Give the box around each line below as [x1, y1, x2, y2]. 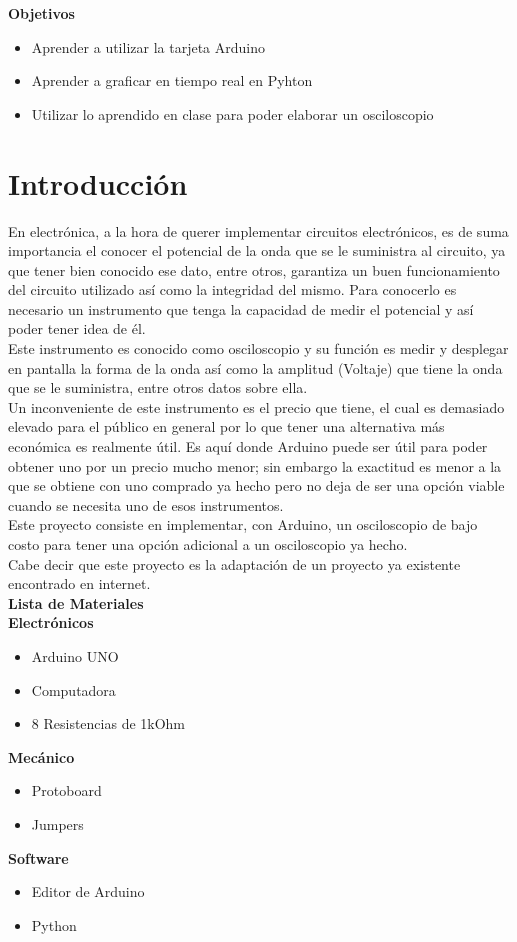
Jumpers [31, 813, 84, 834]
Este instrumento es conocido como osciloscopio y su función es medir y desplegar [8, 338, 509, 359]
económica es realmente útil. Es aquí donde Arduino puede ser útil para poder [8, 436, 488, 457]
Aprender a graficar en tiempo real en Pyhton [31, 70, 313, 91]
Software [8, 847, 69, 868]
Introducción [8, 162, 188, 203]
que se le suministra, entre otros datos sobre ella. [8, 377, 308, 398]
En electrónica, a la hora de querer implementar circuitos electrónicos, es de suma [8, 220, 509, 241]
